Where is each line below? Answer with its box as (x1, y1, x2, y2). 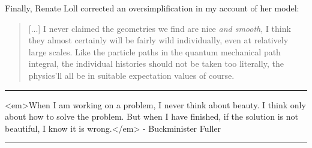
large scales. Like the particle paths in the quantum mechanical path (28, 45, 281, 58)
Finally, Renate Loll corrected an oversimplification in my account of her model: (5, 2, 299, 14)
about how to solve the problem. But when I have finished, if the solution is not (5, 110, 298, 123)
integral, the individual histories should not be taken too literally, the (28, 57, 284, 70)
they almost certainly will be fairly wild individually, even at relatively (28, 34, 289, 46)
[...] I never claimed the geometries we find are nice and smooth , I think (28, 22, 291, 34)
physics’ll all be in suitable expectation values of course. (28, 69, 235, 81)
